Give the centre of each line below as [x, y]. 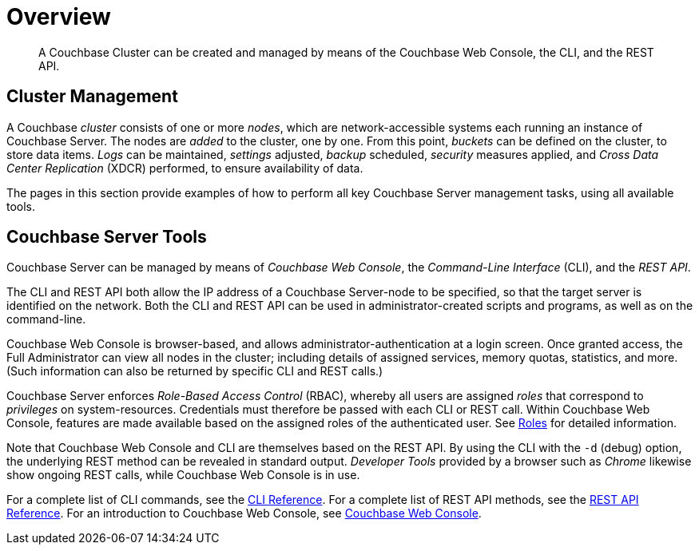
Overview [59, 17]
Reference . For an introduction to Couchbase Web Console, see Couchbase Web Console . [244, 513]
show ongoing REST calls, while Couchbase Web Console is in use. [183, 475]
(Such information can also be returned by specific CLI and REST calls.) [195, 371]
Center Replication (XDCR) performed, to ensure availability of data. [185, 168]
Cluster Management [92, 97]
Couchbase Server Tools [107, 237]
